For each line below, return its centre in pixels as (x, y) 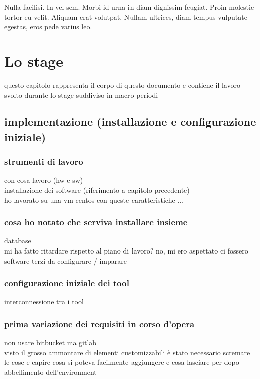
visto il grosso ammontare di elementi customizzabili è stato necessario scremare (127, 352)
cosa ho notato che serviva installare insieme (96, 222)
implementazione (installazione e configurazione (130, 122)
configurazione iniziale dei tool (67, 283)
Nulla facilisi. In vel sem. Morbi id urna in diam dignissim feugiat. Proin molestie (129, 7)
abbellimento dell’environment (50, 372)
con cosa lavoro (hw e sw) (44, 180)
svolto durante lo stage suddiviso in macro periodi (81, 95)
